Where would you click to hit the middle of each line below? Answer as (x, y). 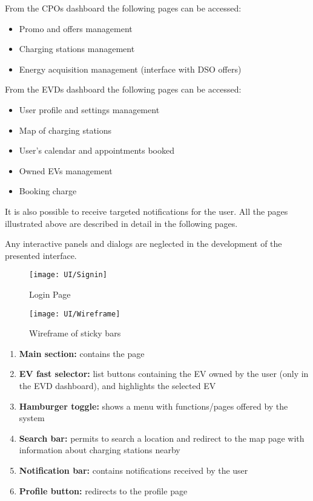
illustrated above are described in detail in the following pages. (121, 223)
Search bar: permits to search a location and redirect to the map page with (162, 438)
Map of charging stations (65, 130)
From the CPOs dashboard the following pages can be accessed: (123, 8)
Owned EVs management (66, 170)
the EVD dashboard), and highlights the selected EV (117, 385)
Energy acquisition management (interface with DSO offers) (130, 69)
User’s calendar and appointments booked (97, 150)
